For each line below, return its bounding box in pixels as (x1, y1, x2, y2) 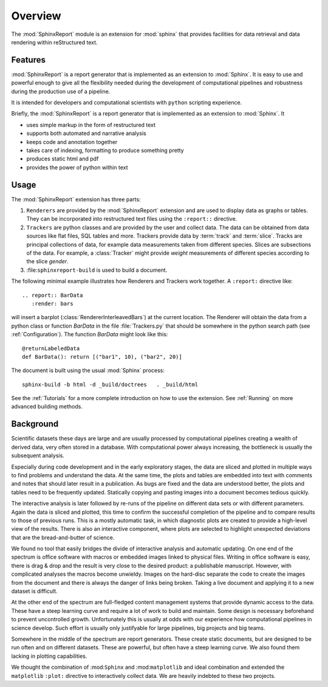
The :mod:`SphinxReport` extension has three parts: (11, 195, 141, 203)
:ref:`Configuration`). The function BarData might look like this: (11, 331, 168, 338)
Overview (11, 9, 61, 22)
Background (11, 419, 59, 429)
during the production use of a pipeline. (11, 88, 111, 95)
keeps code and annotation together (26, 138, 118, 145)
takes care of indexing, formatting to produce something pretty (26, 147, 185, 154)
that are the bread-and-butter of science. (11, 534, 115, 541)
